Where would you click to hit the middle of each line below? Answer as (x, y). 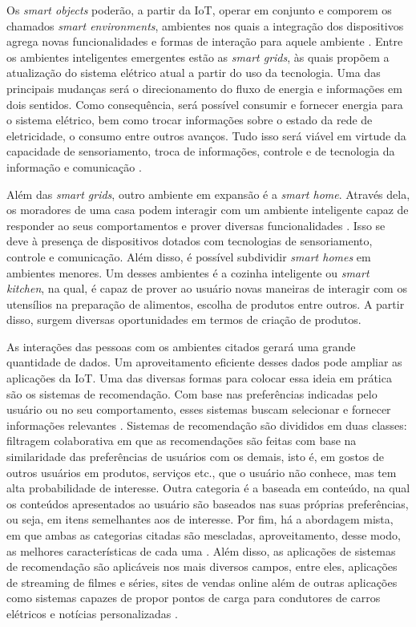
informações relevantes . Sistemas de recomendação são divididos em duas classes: (207, 425)
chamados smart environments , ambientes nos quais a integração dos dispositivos (205, 25)
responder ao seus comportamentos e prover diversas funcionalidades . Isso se (196, 225)
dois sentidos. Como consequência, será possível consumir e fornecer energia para (205, 104)
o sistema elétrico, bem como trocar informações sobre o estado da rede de (190, 120)
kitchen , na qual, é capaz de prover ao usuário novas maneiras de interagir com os (207, 288)
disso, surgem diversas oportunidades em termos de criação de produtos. (184, 320)
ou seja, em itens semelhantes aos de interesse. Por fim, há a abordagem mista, (200, 519)
